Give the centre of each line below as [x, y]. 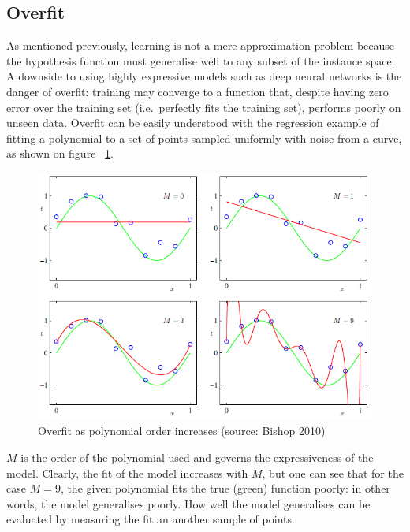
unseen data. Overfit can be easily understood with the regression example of [193, 123]
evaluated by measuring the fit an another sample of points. [151, 519]
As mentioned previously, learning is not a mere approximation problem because [201, 45]
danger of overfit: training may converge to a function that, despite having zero [198, 91]
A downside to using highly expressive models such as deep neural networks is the [204, 76]
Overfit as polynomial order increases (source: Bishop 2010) [182, 431]
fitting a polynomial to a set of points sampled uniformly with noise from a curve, [204, 138]
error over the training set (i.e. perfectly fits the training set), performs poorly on [204, 107]
